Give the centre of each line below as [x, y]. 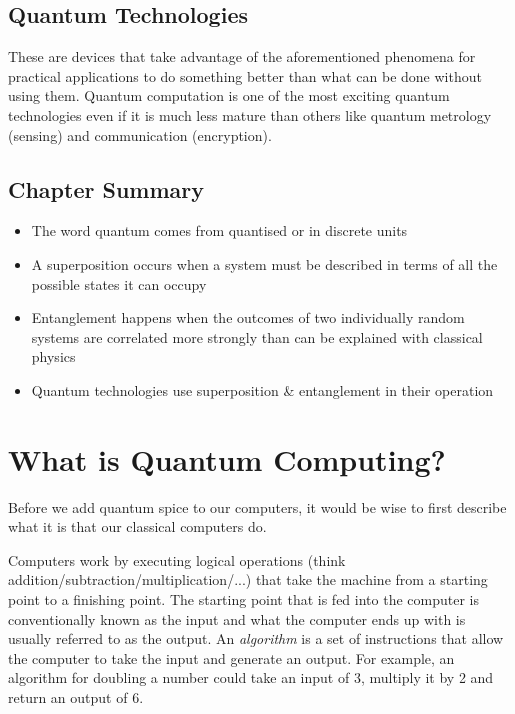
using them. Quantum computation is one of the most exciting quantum [229, 95]
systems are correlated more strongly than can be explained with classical [257, 336]
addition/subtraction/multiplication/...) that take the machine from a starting [248, 579]
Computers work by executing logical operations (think [177, 559]
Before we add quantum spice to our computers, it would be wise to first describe [257, 506]
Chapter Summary [106, 188]
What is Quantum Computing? [227, 458]
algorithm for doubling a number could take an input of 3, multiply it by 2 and [251, 677]
